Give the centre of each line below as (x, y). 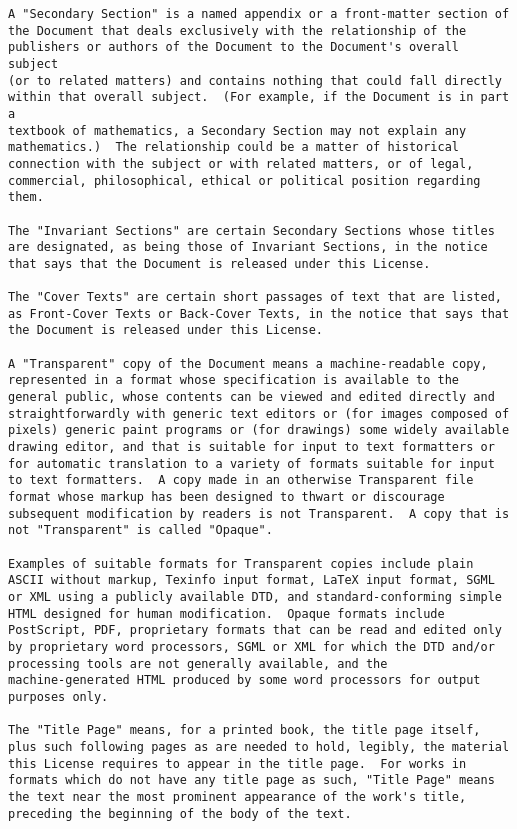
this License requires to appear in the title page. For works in (237, 763)
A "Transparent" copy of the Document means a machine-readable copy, (248, 363)
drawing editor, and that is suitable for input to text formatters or (251, 447)
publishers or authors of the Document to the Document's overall (234, 47)
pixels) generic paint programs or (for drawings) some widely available (259, 430)
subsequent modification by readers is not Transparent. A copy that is (259, 513)
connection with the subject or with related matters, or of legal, (241, 163)
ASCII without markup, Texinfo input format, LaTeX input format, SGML (251, 580)
